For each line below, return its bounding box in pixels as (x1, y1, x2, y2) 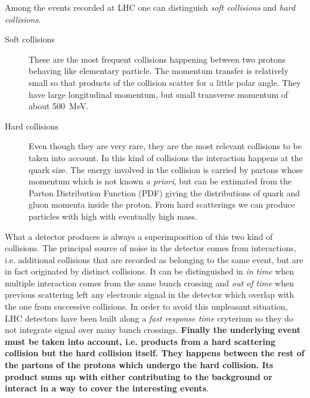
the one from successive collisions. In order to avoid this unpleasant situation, (5, 300, 288, 313)
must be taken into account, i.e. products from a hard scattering (5, 335, 276, 347)
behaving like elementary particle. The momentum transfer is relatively (29, 64, 289, 77)
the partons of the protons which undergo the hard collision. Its (5, 359, 274, 371)
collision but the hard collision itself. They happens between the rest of (5, 347, 305, 359)
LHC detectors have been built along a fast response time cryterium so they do (5, 311, 293, 324)
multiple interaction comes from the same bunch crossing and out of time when (5, 276, 294, 289)
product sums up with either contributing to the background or (5, 370, 272, 382)
